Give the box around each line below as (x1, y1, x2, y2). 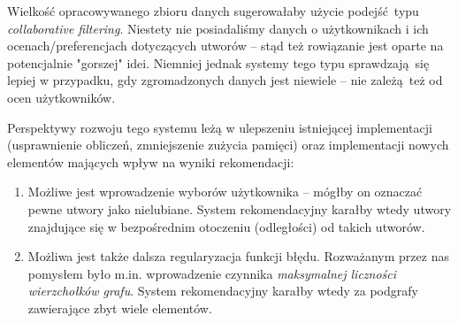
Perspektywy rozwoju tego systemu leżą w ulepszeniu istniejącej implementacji (7, 118, 432, 136)
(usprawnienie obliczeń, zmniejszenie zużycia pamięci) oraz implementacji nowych (7, 135, 449, 154)
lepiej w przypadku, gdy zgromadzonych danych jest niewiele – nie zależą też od (7, 71, 443, 89)
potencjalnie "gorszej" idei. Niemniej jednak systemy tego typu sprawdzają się (7, 53, 430, 72)
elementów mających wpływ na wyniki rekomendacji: (7, 152, 294, 171)
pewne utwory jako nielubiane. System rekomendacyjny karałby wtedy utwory (27, 199, 452, 218)
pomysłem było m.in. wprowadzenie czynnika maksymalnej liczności (27, 264, 397, 282)
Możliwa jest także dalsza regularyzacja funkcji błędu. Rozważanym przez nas (27, 247, 449, 265)
